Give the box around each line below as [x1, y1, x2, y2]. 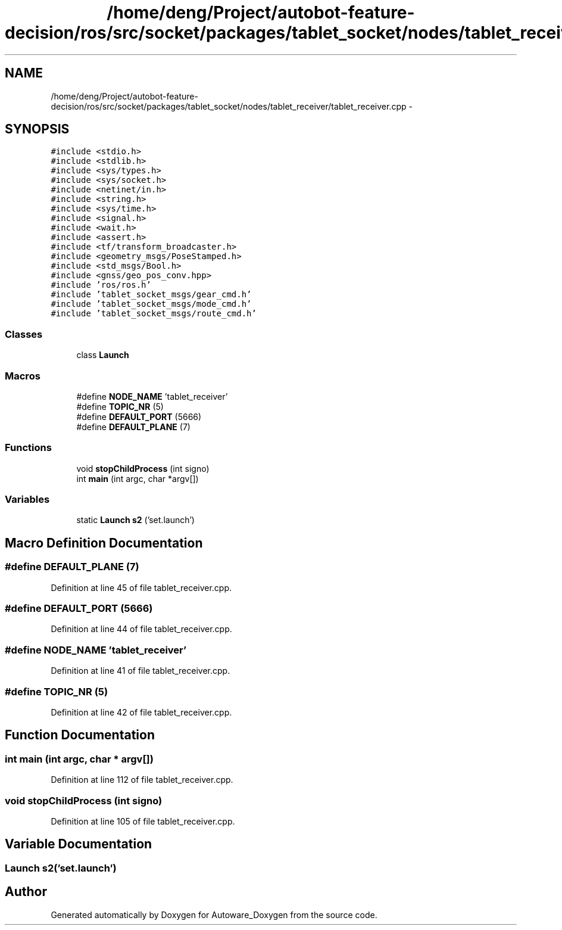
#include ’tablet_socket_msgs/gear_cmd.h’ [51, 290, 252, 300]
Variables [5, 493, 50, 506]
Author [5, 884, 47, 900]
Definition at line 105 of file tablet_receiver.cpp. [51, 816, 235, 826]
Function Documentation [5, 727, 155, 743]
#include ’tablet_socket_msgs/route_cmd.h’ [51, 309, 257, 319]
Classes [5, 328, 43, 340]
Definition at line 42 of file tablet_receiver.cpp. [51, 707, 232, 717]
